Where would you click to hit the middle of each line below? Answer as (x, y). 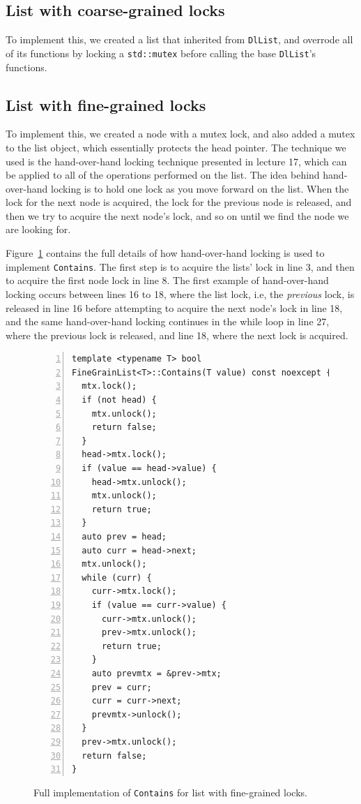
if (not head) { (119, 400)
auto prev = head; (124, 537)
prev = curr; (122, 687)
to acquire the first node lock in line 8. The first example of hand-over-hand (167, 280)
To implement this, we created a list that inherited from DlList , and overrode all (179, 39)
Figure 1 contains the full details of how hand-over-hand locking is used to (165, 253)
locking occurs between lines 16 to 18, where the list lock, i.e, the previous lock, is (180, 293)
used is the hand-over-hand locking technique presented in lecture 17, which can (176, 161)
